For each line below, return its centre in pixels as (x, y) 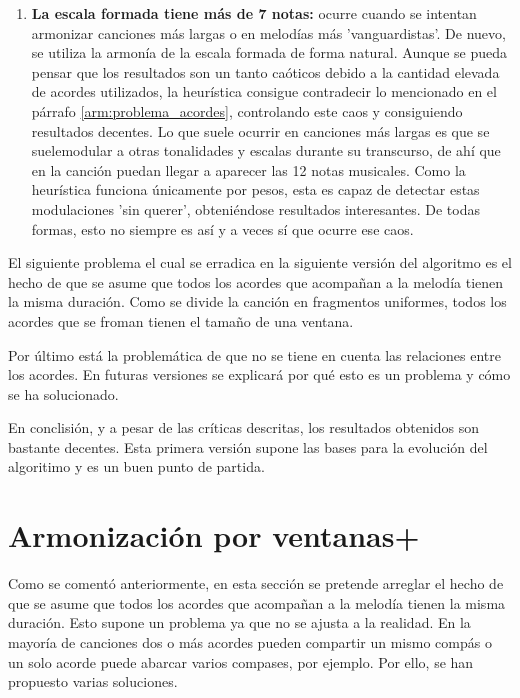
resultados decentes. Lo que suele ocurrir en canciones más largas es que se (260, 130)
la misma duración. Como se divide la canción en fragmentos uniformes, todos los (257, 301)
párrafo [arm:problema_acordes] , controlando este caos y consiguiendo (247, 110)
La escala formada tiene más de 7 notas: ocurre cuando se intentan (254, 13)
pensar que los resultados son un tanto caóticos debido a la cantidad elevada (265, 71)
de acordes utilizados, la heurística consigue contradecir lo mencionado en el (264, 91)
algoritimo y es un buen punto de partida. (136, 466)
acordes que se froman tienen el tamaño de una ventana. (181, 320)
